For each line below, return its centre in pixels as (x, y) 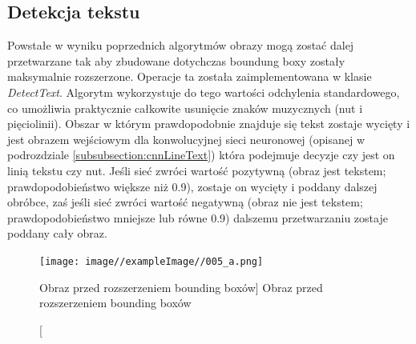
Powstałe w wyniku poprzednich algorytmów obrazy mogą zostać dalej (181, 45)
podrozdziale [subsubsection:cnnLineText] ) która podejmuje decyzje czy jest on (201, 155)
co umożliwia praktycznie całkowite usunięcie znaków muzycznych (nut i (185, 108)
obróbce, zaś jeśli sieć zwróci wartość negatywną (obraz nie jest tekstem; (185, 202)
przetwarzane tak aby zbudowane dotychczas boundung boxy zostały (176, 60)
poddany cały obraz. (57, 233)
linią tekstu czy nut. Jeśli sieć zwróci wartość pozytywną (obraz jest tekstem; (197, 170)
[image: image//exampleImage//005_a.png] (151, 261)
